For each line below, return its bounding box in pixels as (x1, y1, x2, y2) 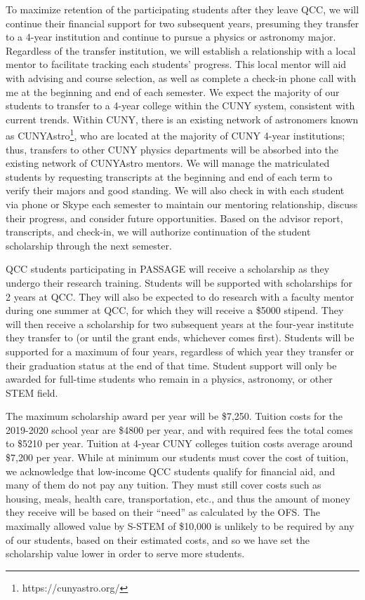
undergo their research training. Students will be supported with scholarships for (6, 275, 352, 289)
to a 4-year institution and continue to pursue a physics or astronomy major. (6, 29, 336, 44)
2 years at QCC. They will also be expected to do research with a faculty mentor (6, 289, 354, 304)
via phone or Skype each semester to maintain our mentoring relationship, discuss (6, 196, 358, 211)
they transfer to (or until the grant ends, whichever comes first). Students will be (6, 330, 354, 345)
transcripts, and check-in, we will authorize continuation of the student (6, 224, 311, 239)
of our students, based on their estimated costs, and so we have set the (6, 532, 310, 547)
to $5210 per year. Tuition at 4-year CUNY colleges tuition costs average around (6, 436, 353, 451)
